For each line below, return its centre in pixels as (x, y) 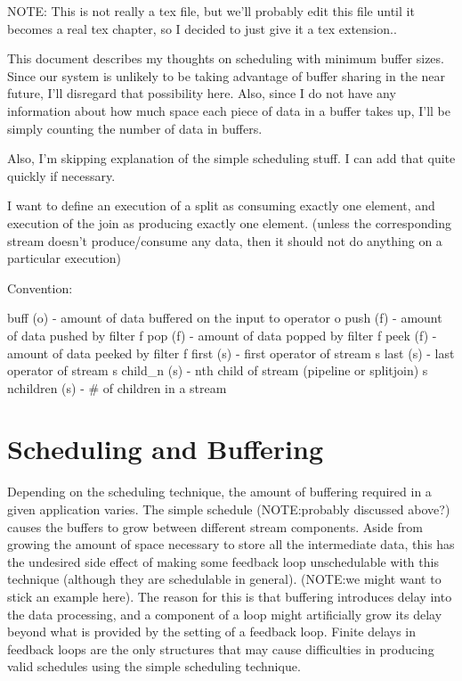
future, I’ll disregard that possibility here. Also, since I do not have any (202, 93)
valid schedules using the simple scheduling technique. (154, 666)
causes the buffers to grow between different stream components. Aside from (215, 526)
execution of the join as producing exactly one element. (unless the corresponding (229, 222)
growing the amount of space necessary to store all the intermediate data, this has (231, 544)
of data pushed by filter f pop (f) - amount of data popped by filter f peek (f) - (222, 335)
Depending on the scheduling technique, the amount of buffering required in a (219, 492)
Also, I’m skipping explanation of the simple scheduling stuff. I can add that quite (231, 158)
